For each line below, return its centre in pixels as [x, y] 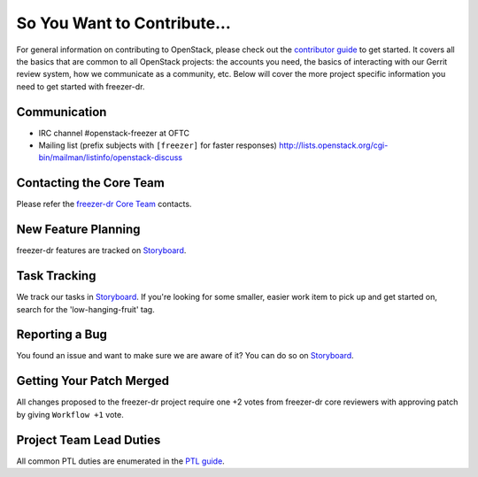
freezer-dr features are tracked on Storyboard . [101, 250]
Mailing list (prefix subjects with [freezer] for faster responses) [158, 145]
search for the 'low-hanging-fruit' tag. [85, 309]
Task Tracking [56, 276]
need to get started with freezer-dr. [81, 86]
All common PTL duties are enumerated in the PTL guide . [120, 461]
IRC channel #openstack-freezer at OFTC [114, 133]
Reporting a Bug [62, 335]
